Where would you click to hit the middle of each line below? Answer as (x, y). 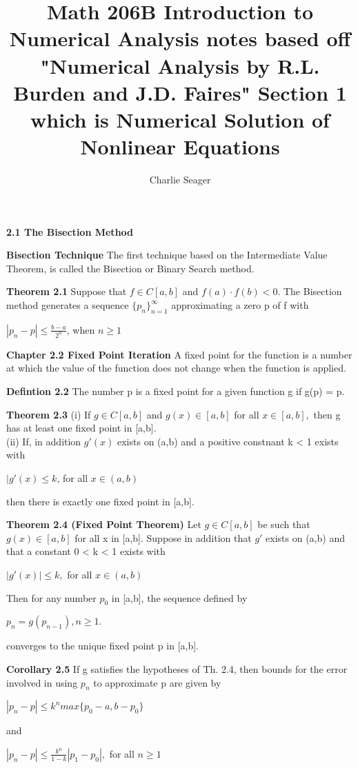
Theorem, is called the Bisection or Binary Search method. (130, 268)
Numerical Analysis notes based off (180, 38)
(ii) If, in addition (44, 441)
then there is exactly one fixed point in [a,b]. (100, 501)
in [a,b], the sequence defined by (179, 597)
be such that (284, 524)
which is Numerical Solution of (180, 119)
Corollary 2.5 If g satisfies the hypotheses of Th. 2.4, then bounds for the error (177, 668)
